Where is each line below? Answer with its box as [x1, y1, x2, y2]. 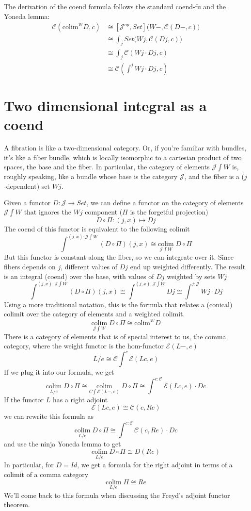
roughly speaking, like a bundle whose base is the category [4, 171, 178, 181]
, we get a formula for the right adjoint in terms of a [77, 460, 233, 470]
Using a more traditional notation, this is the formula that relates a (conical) [4, 299, 233, 309]
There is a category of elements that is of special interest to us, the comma [4, 331, 226, 341]
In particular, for [4, 460, 54, 470]
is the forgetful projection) [130, 207, 208, 217]
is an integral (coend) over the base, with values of [4, 271, 154, 281]
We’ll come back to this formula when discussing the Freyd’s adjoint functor [4, 490, 230, 500]
